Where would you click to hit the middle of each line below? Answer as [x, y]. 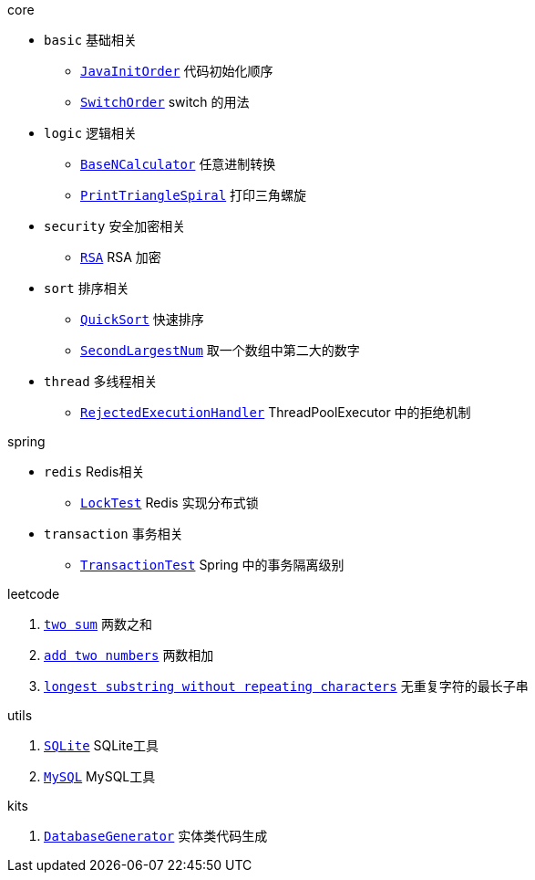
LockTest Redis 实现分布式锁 [170, 503]
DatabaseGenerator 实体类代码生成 [156, 836]
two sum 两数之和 [98, 624]
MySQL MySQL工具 [100, 776]
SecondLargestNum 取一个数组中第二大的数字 [220, 350]
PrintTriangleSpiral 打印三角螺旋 [194, 195]
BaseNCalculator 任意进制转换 [178, 164]
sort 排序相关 [87, 288]
